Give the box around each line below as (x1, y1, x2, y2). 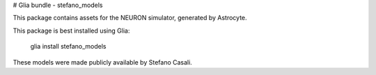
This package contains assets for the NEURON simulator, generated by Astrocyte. (13, 14, 247, 22)
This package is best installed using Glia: (13, 26, 130, 35)
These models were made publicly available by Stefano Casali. (13, 58, 193, 66)
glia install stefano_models (30, 42, 107, 51)
